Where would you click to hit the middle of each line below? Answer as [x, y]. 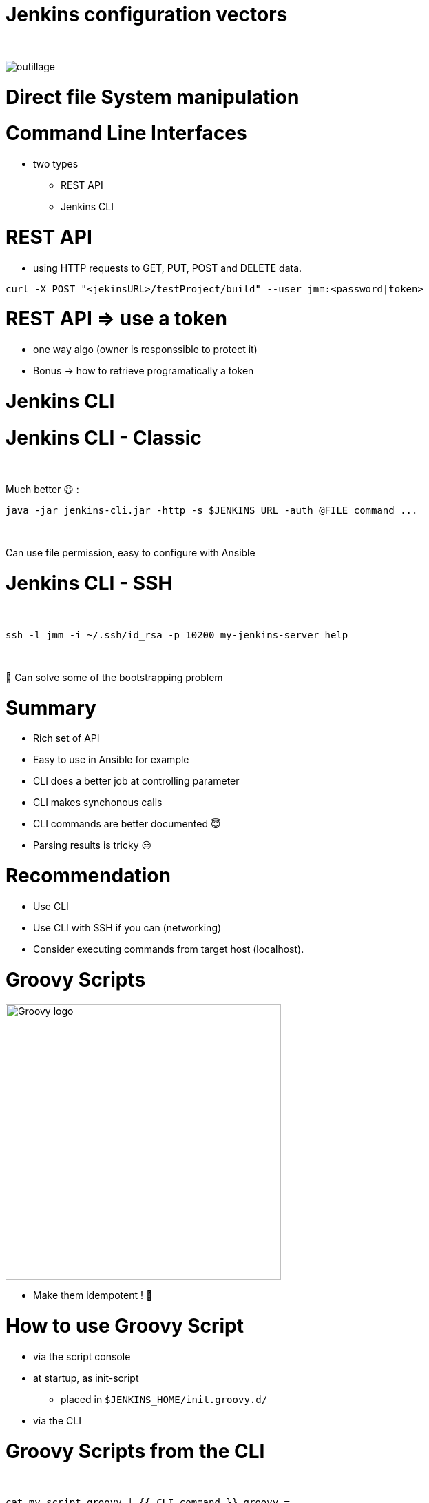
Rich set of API [66, 738]
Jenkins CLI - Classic [104, 437]
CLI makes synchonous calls [98, 803]
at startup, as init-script [86, 1378]
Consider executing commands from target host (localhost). [169, 949]
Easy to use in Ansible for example [111, 760]
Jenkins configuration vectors [147, 14]
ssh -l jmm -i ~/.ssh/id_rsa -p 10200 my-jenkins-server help [177, 635]
